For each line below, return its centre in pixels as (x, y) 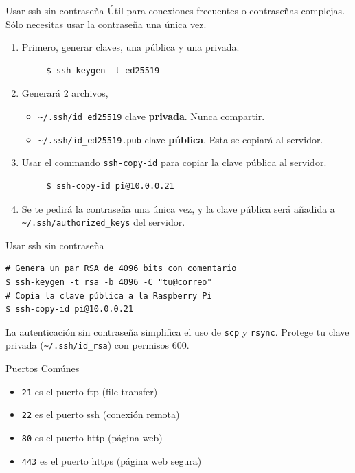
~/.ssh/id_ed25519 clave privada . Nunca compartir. (151, 116)
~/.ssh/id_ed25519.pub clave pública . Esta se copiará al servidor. (181, 139)
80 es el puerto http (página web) (92, 437)
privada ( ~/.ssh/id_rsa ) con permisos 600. (98, 345)
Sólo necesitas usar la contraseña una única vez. (106, 24)
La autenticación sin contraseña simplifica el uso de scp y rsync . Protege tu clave (177, 331)
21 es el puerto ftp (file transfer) (90, 391)
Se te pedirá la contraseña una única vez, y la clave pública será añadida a (178, 208)
